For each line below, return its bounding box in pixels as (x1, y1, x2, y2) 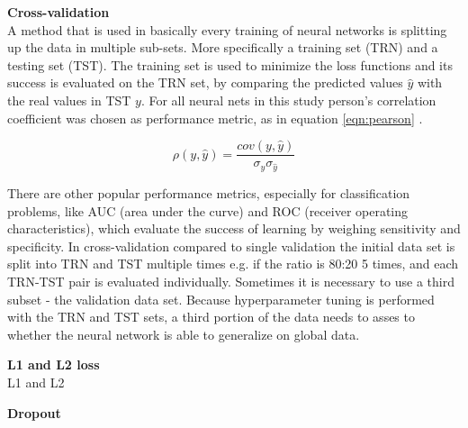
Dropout (7, 403, 61, 422)
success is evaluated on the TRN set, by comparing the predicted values (7, 73, 403, 92)
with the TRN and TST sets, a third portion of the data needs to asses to (7, 307, 415, 326)
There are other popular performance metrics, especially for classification (7, 183, 410, 202)
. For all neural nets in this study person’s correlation (140, 90, 436, 109)
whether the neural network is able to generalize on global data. (7, 324, 360, 343)
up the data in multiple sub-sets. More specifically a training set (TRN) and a (7, 38, 438, 57)
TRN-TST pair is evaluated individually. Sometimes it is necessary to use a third (7, 271, 454, 290)
